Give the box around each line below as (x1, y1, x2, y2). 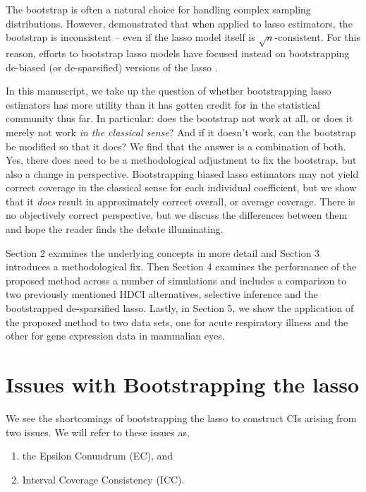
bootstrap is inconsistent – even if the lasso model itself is (6, 30, 255, 44)
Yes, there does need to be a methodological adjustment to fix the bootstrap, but (6, 152, 357, 167)
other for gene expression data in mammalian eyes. (6, 328, 225, 343)
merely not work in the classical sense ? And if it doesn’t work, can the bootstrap (6, 124, 356, 139)
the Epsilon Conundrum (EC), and (22, 448, 173, 463)
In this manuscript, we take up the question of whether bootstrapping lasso (6, 83, 331, 98)
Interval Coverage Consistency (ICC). (22, 472, 185, 486)
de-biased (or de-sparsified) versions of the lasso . (6, 59, 218, 74)
